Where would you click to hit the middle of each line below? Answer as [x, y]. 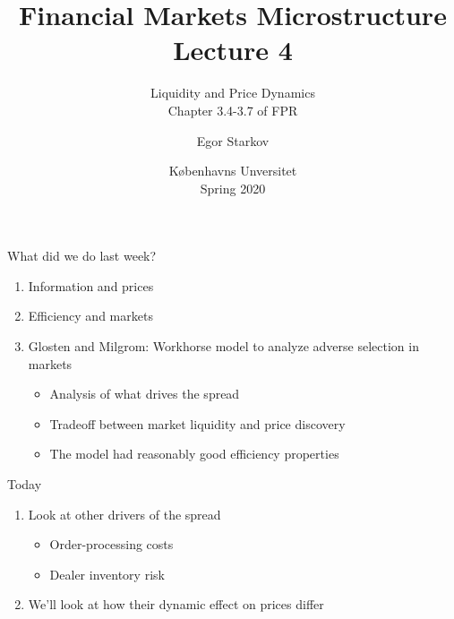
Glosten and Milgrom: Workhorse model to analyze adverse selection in [223, 346]
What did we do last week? [82, 256]
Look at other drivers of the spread [124, 514]
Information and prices [91, 285]
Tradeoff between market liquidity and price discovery [197, 423]
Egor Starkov [233, 140]
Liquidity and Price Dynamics [233, 93]
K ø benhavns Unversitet [233, 171]
